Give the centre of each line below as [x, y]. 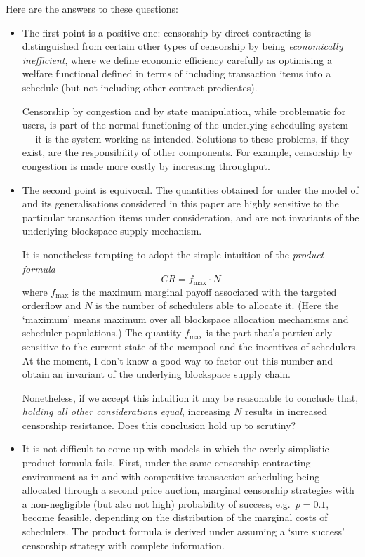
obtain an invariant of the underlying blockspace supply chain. [156, 374]
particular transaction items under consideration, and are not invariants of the [191, 217]
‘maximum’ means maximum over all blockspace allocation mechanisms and [185, 319]
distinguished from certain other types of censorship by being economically [182, 46]
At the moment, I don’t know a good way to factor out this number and [178, 360]
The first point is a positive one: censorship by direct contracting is [167, 32]
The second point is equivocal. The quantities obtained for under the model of [190, 189]
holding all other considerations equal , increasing [126, 411]
